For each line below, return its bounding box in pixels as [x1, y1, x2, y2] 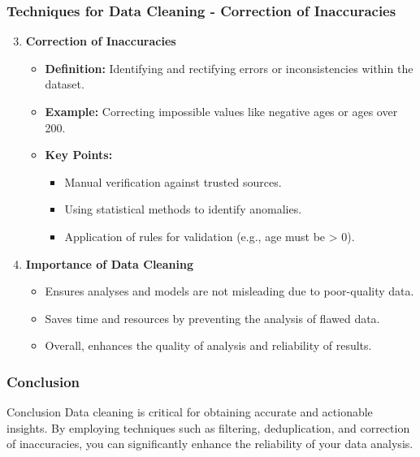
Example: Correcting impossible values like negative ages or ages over [45, 103, 398, 119]
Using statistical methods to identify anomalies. [64, 200, 302, 218]
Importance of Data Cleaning [25, 255, 193, 272]
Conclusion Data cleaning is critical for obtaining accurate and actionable [6, 403, 373, 420]
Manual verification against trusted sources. [64, 173, 282, 190]
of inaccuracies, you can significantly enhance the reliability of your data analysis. [6, 435, 414, 452]
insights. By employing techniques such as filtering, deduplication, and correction [6, 419, 410, 436]
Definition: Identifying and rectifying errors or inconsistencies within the [45, 59, 414, 76]
